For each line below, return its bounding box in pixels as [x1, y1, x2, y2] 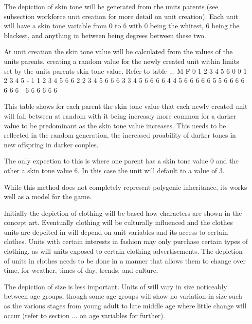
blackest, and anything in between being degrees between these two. [4, 30, 206, 40]
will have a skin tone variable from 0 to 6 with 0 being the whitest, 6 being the [4, 20, 239, 31]
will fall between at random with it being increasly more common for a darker [4, 110, 236, 121]
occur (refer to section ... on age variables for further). [4, 310, 165, 320]
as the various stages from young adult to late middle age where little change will [4, 301, 247, 311]
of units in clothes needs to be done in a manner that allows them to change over [4, 255, 246, 265]
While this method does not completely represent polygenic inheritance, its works [4, 182, 247, 192]
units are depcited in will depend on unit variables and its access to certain [4, 226, 228, 237]
